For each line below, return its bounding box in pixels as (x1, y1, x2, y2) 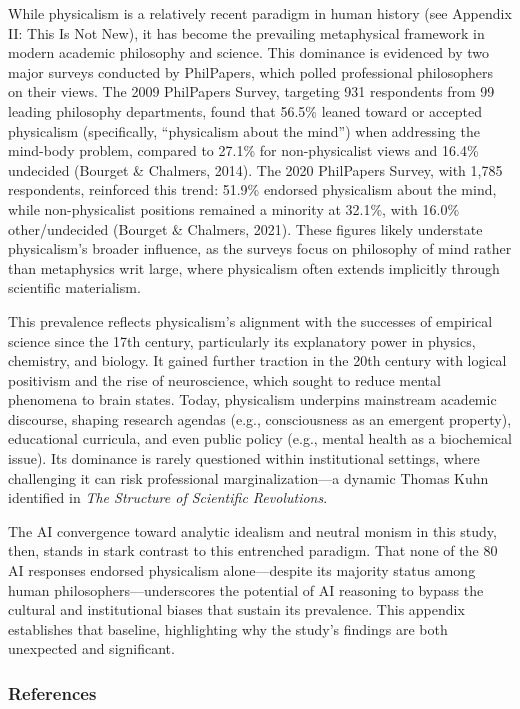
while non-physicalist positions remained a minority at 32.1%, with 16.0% (8, 198, 460, 219)
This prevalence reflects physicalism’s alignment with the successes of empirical (8, 310, 493, 331)
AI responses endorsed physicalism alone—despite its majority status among (8, 560, 476, 581)
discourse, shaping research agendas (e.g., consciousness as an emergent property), (8, 408, 512, 429)
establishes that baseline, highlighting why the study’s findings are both (8, 618, 448, 639)
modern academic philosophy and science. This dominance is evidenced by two (8, 42, 489, 63)
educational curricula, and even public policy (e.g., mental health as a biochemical (8, 428, 512, 449)
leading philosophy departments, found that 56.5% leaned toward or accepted (8, 100, 482, 121)
